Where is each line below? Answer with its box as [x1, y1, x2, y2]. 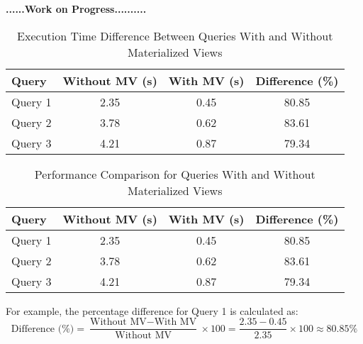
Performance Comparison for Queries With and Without [34, 165, 315, 182]
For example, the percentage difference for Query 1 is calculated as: [6, 303, 298, 318]
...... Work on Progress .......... [6, 1, 147, 16]
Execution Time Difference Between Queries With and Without [17, 27, 333, 44]
